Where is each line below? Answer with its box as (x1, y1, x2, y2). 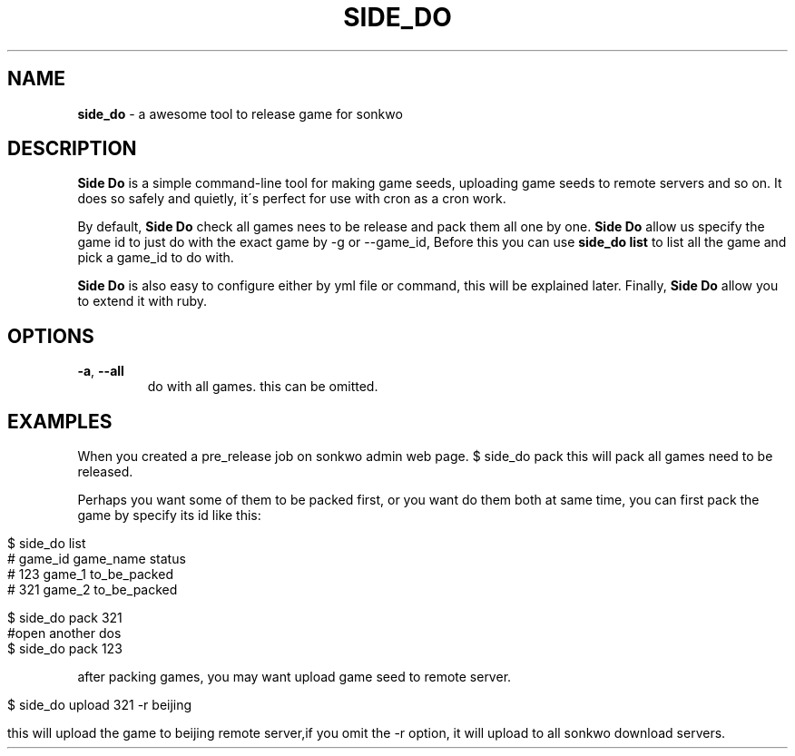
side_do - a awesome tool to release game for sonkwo (77, 105, 403, 122)
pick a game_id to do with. (77, 250, 234, 266)
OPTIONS (7, 324, 94, 348)
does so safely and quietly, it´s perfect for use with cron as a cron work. (77, 191, 506, 207)
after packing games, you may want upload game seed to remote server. (77, 669, 512, 685)
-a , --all (77, 363, 124, 379)
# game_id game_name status (7, 551, 186, 567)
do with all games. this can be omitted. (147, 378, 378, 395)
